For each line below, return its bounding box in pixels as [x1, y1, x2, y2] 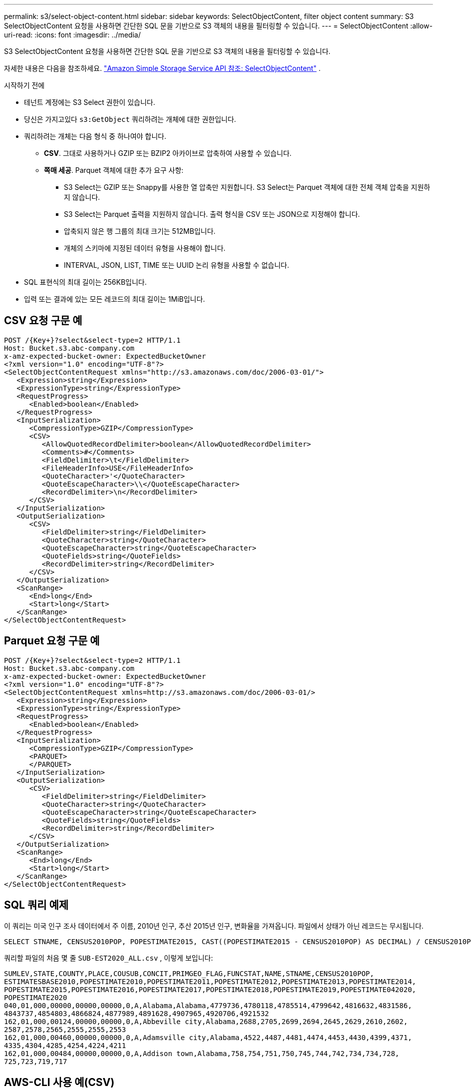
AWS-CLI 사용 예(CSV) [4, 1076, 115, 1089]
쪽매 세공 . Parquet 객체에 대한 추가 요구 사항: [44, 166, 184, 174]
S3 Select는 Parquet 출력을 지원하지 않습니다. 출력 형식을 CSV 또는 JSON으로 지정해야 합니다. [64, 210, 360, 218]
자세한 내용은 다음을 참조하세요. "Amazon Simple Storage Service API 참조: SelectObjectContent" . [4, 64, 321, 72]
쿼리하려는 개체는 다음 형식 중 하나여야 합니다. [24, 132, 167, 140]
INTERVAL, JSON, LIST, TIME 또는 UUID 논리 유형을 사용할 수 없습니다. [64, 261, 289, 269]
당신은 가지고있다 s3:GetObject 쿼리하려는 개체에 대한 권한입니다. [24, 115, 236, 123]
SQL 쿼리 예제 [4, 899, 69, 912]
